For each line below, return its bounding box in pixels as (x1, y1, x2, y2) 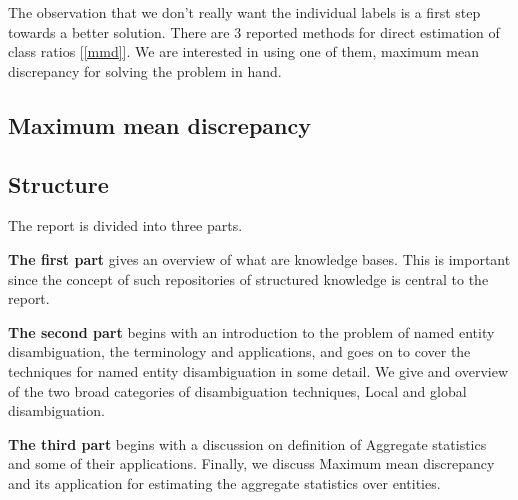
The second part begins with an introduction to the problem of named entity (8, 321, 495, 342)
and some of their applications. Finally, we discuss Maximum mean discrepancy (8, 453, 495, 474)
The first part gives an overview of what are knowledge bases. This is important (8, 248, 511, 269)
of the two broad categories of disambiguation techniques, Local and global (8, 380, 467, 401)
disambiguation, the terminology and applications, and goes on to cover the (8, 341, 471, 362)
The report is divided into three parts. (8, 215, 243, 236)
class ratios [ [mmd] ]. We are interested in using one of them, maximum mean (8, 41, 480, 62)
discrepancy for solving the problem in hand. (8, 60, 282, 81)
